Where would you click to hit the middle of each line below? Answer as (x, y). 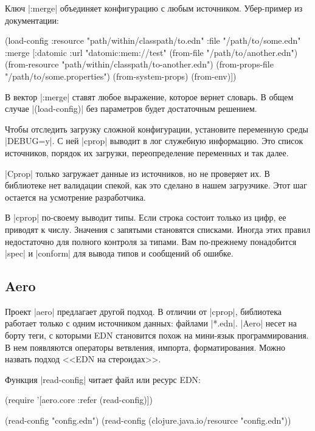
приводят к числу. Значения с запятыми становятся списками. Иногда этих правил (158, 229)
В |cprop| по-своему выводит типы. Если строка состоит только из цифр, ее (146, 217)
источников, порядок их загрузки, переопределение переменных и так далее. (147, 152)
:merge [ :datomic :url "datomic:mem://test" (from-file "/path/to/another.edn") (151, 52)
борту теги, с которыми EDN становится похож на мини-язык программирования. (157, 335)
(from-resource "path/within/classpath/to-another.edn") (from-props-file (139, 64)
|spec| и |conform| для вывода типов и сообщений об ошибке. (119, 253)
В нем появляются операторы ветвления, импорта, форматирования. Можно (145, 347)
